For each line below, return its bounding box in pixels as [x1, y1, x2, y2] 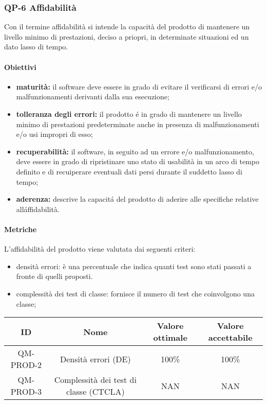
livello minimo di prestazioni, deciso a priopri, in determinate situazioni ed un [4, 31, 249, 42]
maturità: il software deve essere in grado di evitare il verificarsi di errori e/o [16, 81, 262, 92]
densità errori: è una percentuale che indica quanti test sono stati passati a [16, 260, 252, 271]
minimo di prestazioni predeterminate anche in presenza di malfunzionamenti [16, 118, 259, 129]
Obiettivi [4, 61, 36, 72]
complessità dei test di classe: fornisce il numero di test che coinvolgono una [16, 288, 255, 298]
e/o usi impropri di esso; [16, 129, 93, 139]
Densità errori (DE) [60, 353, 131, 365]
